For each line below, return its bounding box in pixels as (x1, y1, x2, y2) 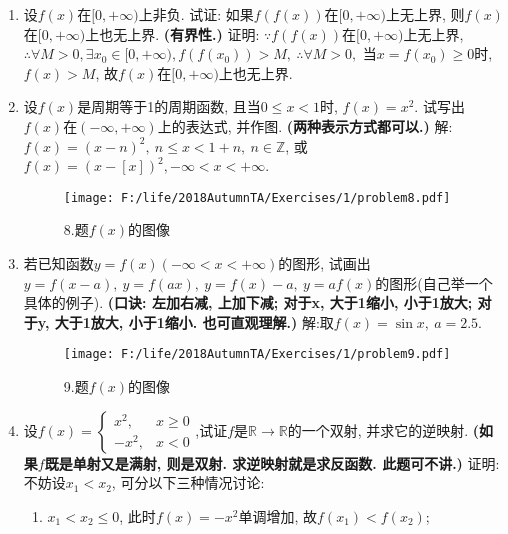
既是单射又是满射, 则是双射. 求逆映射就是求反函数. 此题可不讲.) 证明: (44, 452, 500, 473)
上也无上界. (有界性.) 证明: (85, 23, 260, 44)
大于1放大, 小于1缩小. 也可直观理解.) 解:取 (54, 311, 334, 332)
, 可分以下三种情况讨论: (111, 472, 265, 493)
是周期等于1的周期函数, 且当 (77, 96, 261, 117)
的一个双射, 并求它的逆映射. (287, 419, 469, 440)
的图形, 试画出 (278, 253, 371, 273)
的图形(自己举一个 (375, 272, 493, 293)
